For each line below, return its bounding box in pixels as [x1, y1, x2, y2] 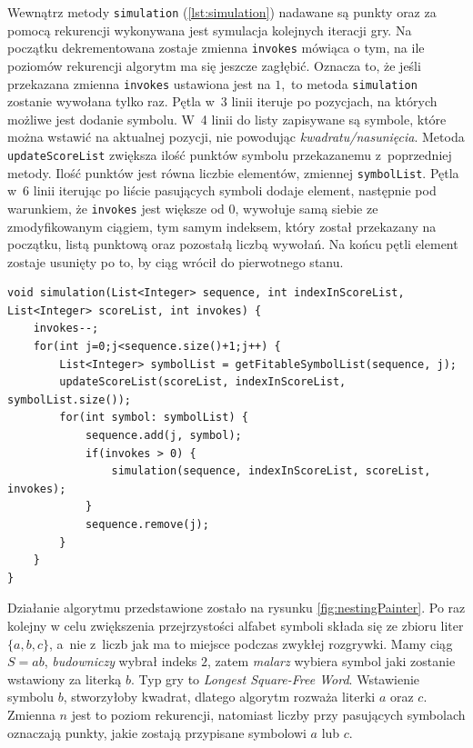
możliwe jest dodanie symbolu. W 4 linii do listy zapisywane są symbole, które [7, 109, 447, 128]
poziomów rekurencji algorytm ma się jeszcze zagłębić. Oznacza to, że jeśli [7, 55, 421, 75]
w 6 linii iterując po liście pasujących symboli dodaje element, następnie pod [7, 181, 437, 200]
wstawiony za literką [7, 669, 122, 688]
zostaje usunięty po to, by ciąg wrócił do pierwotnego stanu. [7, 252, 344, 271]
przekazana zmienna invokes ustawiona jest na [7, 74, 271, 93]
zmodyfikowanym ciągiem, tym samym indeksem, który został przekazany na [7, 216, 437, 235]
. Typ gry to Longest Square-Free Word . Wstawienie [131, 669, 420, 688]
